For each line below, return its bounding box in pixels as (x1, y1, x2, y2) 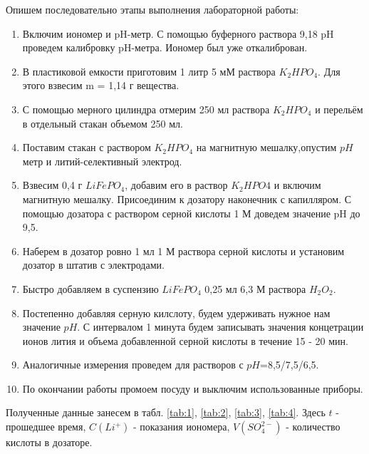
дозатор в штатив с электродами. (22, 257, 165, 272)
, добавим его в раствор (125, 177, 228, 192)
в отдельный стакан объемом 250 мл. (22, 115, 183, 130)
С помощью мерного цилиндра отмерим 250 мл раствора (22, 101, 270, 116)
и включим (274, 177, 321, 192)
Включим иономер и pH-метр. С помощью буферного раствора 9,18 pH (22, 26, 334, 41)
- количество (286, 419, 341, 434)
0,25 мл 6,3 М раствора (204, 281, 306, 296)
